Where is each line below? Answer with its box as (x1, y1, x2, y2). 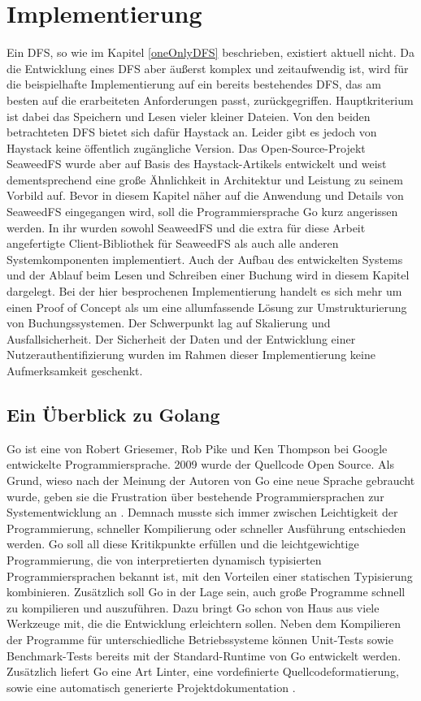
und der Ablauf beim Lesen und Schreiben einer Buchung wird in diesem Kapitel (7, 266, 410, 283)
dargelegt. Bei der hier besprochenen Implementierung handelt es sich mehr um (7, 283, 402, 300)
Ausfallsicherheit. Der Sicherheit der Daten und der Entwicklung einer (7, 330, 356, 347)
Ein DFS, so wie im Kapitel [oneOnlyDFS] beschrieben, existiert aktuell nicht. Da (7, 44, 415, 61)
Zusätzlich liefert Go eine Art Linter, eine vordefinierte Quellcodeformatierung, (7, 663, 399, 680)
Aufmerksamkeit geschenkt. (7, 362, 143, 379)
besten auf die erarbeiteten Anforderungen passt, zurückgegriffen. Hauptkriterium (7, 91, 414, 108)
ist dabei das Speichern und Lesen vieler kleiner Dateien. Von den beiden (7, 107, 371, 124)
